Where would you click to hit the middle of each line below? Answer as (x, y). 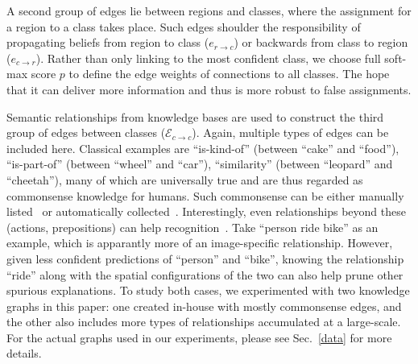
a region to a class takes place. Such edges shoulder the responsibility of (184, 26)
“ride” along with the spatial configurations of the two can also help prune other (205, 274)
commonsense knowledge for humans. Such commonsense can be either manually (205, 195)
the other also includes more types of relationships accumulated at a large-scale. (204, 322)
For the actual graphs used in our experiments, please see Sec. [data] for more (199, 337)
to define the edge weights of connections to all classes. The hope (229, 74)
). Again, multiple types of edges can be (290, 132)
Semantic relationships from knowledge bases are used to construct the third (195, 116)
